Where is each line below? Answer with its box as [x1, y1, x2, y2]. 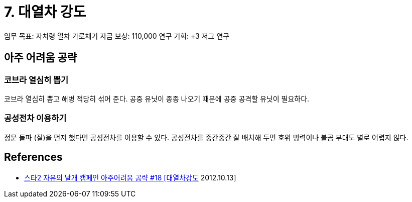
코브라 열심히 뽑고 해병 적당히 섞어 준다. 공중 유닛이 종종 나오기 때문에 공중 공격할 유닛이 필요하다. [4, 94, 310, 103]
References [4, 151, 63, 164]
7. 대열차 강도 [4, 4, 86, 21]
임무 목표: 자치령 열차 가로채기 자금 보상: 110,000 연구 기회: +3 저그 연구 [4, 31, 230, 40]
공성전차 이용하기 [4, 113, 67, 124]
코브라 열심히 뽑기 [4, 74, 69, 85]
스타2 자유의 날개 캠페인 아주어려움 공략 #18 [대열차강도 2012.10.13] [24, 173, 236, 182]
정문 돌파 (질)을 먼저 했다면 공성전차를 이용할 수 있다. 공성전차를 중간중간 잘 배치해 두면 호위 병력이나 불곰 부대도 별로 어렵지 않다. [4, 133, 408, 142]
